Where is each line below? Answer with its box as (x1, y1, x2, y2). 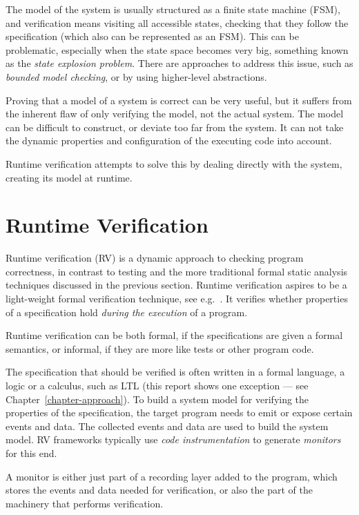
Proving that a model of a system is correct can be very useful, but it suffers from (6, 93, 352, 107)
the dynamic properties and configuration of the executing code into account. (6, 133, 332, 148)
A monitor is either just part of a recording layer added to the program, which (6, 469, 338, 483)
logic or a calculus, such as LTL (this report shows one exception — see (6, 378, 309, 392)
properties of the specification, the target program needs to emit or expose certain (6, 405, 353, 420)
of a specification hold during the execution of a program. (6, 304, 248, 319)
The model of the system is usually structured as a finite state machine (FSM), (6, 2, 340, 16)
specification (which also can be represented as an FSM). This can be (6, 29, 299, 43)
